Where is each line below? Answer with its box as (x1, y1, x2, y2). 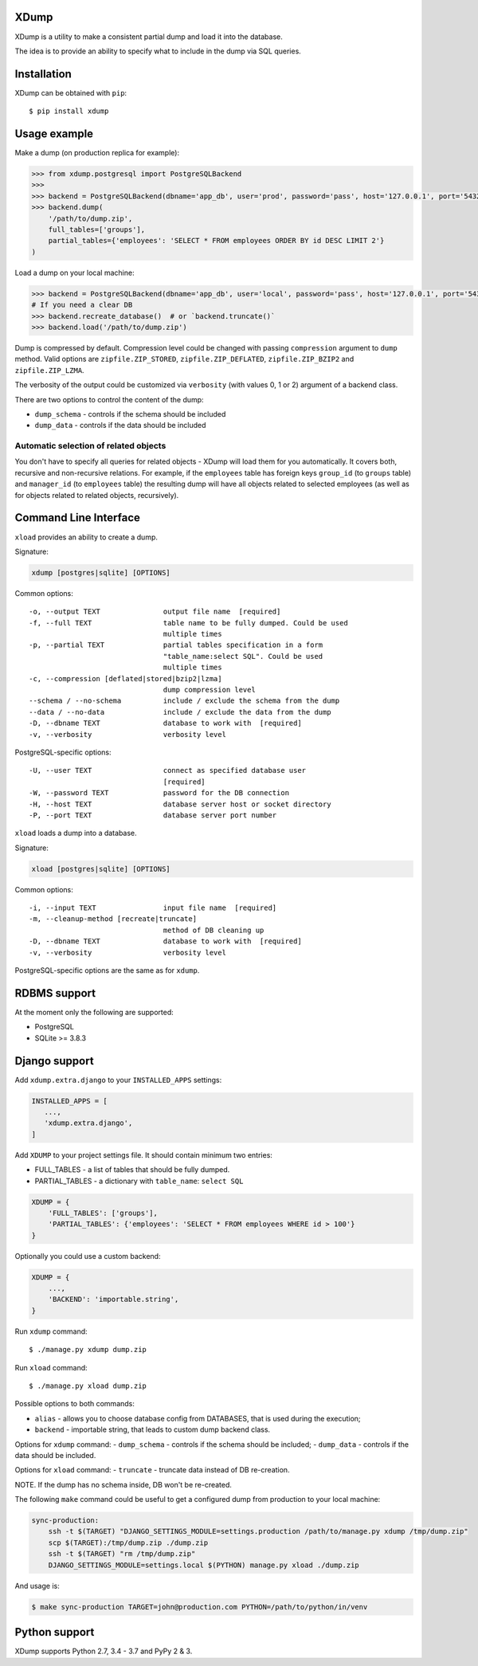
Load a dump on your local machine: (14, 268, 135, 277)
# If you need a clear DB (31, 300, 133, 310)
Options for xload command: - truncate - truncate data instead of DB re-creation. (14, 1465, 290, 1475)
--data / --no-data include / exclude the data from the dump (29, 708, 331, 716)
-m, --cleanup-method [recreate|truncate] (29, 915, 198, 923)
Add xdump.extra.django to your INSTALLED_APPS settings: (14, 1075, 222, 1084)
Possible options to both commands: (14, 1399, 135, 1409)
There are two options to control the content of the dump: (14, 394, 204, 404)
